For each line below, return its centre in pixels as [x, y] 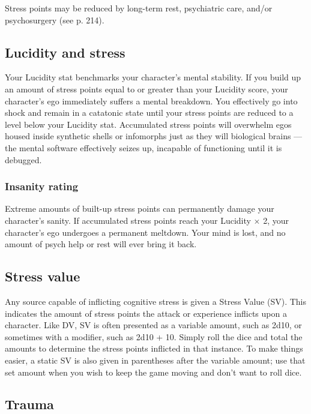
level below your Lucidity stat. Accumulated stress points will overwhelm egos [148, 124]
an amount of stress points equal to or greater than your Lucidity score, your [146, 88]
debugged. [23, 159]
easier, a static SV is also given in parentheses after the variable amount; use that [155, 360]
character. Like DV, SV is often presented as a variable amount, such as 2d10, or [153, 325]
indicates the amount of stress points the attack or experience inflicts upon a [146, 313]
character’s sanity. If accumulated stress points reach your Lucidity [128, 220]
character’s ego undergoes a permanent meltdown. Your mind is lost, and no [145, 232]
